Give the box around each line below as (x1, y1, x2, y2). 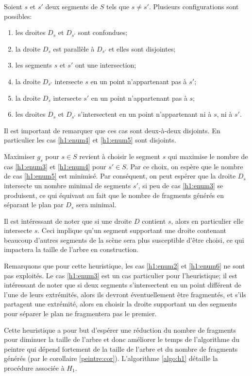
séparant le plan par (4, 199, 64, 210)
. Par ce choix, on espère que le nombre (126, 161, 243, 171)
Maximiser (4, 151, 35, 161)
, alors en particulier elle (171, 215, 244, 226)
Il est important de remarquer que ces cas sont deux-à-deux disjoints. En (4, 125, 220, 135)
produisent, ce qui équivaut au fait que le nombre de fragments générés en (4, 190, 224, 200)
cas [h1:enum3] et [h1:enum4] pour (4, 161, 106, 171)
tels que (106, 1, 130, 11)
